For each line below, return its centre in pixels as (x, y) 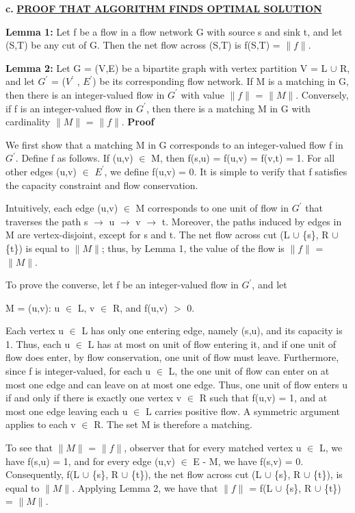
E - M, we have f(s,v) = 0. (248, 461)
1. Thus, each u (38, 343)
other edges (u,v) (41, 171)
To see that (29, 448)
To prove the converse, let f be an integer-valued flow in (122, 285)
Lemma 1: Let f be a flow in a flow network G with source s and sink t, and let (174, 31)
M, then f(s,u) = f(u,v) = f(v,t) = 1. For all (243, 158)
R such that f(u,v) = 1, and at (263, 398)
